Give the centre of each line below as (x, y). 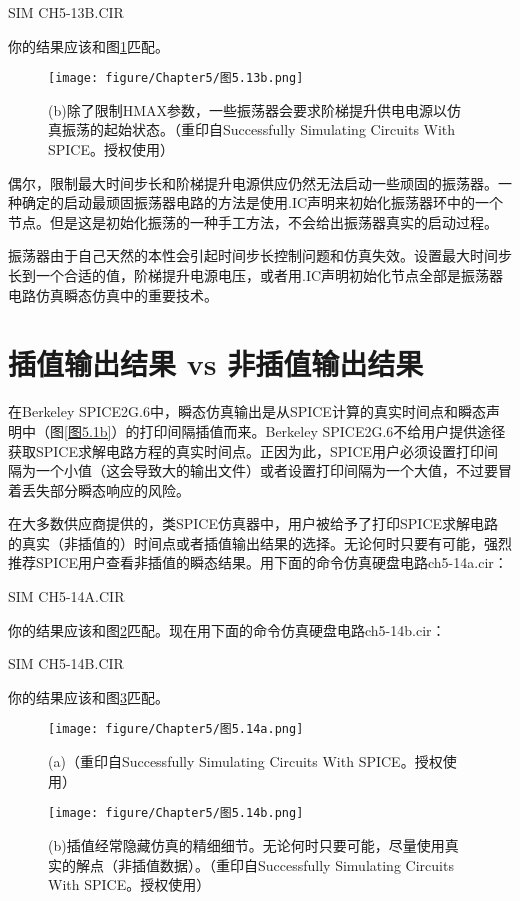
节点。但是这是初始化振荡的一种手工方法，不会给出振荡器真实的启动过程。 (253, 221)
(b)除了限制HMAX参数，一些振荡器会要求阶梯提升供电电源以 (248, 109)
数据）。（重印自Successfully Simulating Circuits (306, 864)
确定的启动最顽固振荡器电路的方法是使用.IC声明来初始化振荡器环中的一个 (262, 202)
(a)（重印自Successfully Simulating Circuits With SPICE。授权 (245, 761)
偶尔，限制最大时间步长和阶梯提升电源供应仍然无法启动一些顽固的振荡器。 (253, 182)
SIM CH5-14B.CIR (66, 663)
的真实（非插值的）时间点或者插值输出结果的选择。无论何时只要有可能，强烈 (260, 542)
